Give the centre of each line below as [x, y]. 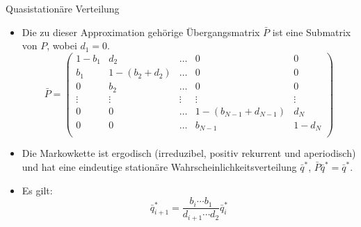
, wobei [62, 45]
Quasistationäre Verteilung [63, 8]
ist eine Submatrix [312, 32]
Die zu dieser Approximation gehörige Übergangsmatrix [141, 32]
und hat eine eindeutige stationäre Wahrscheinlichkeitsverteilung [159, 167]
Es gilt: [37, 190]
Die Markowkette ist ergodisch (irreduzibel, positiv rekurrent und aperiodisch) [189, 153]
